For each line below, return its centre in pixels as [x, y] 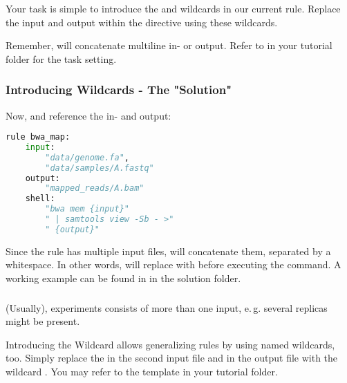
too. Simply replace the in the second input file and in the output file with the [172, 358]
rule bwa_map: [38, 137]
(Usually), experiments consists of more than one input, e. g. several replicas [167, 307]
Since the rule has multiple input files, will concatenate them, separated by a [168, 251]
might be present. [43, 321]
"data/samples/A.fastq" [100, 168]
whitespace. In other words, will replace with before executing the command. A [173, 264]
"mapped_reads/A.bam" [95, 188]
